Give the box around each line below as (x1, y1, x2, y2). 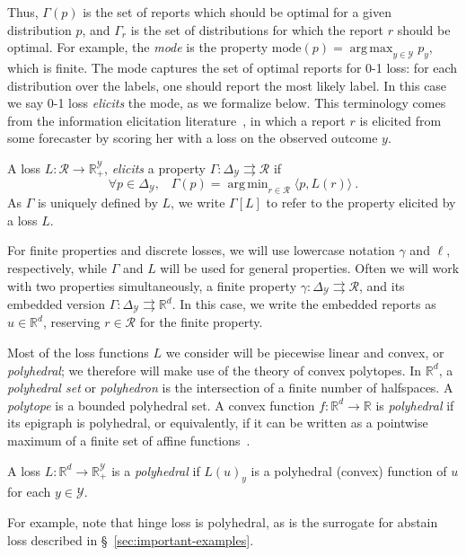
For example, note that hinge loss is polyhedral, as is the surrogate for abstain (7, 513, 438, 532)
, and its (358, 276, 405, 295)
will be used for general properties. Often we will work (160, 258, 460, 277)
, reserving (42, 313, 101, 331)
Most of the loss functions (7, 343, 149, 362)
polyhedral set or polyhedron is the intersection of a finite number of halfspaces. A (7, 378, 453, 397)
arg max (349, 42, 393, 56)
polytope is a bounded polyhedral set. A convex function (7, 395, 315, 414)
